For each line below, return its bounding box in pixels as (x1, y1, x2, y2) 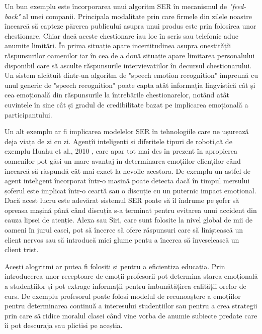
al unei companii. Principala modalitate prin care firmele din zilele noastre (23, 11, 252, 21)
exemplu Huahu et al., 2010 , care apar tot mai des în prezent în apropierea (5, 146, 238, 156)
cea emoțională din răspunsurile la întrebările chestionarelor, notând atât (5, 89, 229, 100)
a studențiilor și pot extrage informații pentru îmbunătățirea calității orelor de (5, 281, 246, 291)
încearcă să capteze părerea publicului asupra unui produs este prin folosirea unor (5, 21, 256, 31)
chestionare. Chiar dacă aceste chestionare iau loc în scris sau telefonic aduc (5, 30, 238, 41)
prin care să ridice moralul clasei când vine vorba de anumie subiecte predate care (5, 310, 257, 320)
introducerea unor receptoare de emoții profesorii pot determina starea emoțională (5, 271, 258, 281)
